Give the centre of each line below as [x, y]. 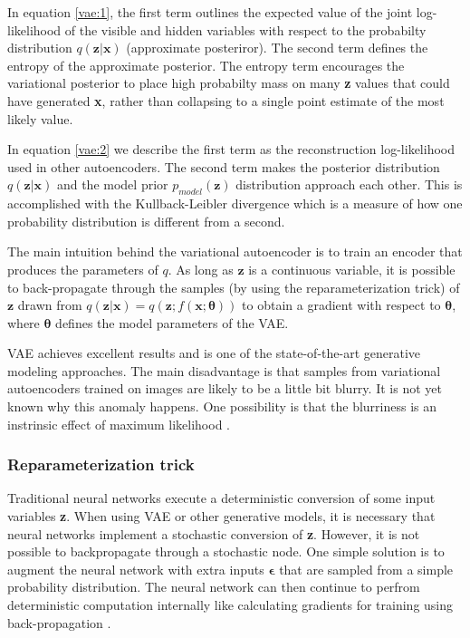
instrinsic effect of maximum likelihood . [119, 424]
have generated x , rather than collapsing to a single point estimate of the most [226, 100]
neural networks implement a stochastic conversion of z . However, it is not [214, 533]
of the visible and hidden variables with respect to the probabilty [245, 29]
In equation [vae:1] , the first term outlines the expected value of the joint [210, 12]
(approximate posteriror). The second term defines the [277, 48]
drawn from [50, 305]
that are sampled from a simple [366, 569]
